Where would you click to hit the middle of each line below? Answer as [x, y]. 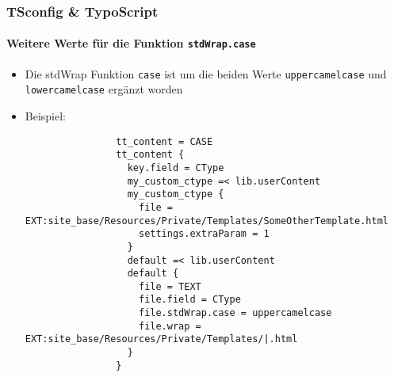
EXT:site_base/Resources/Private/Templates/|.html [161, 339]
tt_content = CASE [164, 141]
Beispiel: [46, 116]
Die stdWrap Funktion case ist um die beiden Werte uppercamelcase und [206, 73]
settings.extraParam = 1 [204, 234]
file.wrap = [170, 326]
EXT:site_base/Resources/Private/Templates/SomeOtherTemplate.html [207, 221]
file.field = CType [189, 300]
